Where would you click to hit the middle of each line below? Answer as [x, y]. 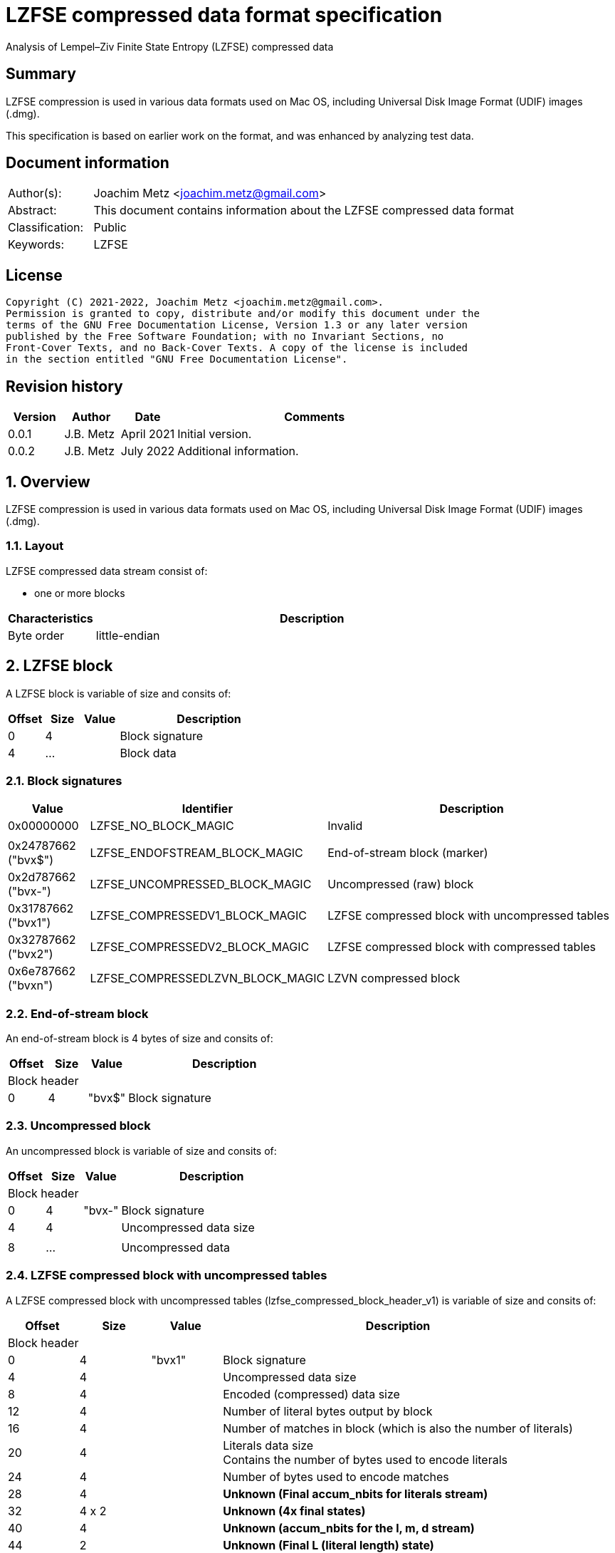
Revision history [64, 386]
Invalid [345, 826]
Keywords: [36, 245]
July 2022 [148, 451]
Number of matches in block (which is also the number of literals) [398, 1428]
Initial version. [215, 434]
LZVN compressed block [394, 978]
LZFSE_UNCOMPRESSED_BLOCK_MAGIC [201, 884]
